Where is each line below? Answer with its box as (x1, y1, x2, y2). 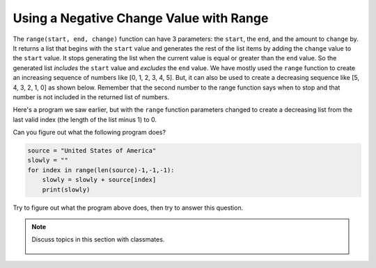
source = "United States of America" (27, 146, 157, 155)
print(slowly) (42, 185, 91, 194)
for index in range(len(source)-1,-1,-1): (27, 166, 175, 174)
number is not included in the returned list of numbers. (13, 92, 170, 101)
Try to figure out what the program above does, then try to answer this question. (13, 203, 244, 212)
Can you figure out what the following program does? (13, 128, 166, 137)
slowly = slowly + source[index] (42, 176, 157, 184)
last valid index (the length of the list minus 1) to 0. (13, 115, 157, 124)
